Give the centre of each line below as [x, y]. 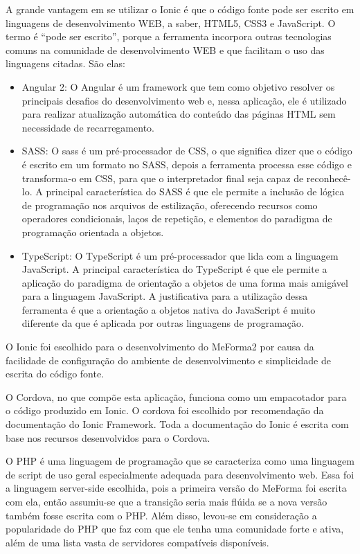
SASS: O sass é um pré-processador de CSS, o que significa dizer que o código [187, 151]
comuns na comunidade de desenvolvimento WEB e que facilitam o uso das [165, 50]
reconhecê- [328, 178]
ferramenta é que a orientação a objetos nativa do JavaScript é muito [169, 309]
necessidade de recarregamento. [88, 127]
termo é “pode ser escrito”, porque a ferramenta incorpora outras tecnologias [169, 36]
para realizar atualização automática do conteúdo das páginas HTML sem [179, 114]
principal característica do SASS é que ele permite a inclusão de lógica [195, 191]
